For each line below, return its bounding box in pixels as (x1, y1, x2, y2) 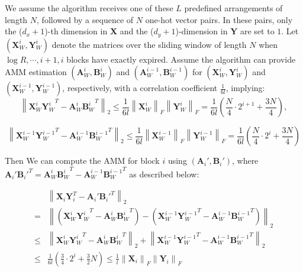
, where (231, 154, 259, 167)
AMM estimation (5, 66, 67, 78)
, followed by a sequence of (37, 13, 134, 25)
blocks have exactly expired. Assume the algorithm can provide (66, 53, 296, 65)
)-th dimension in (44, 25, 108, 37)
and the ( (120, 25, 154, 37)
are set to (240, 25, 275, 37)
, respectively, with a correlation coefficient (62, 82, 218, 94)
